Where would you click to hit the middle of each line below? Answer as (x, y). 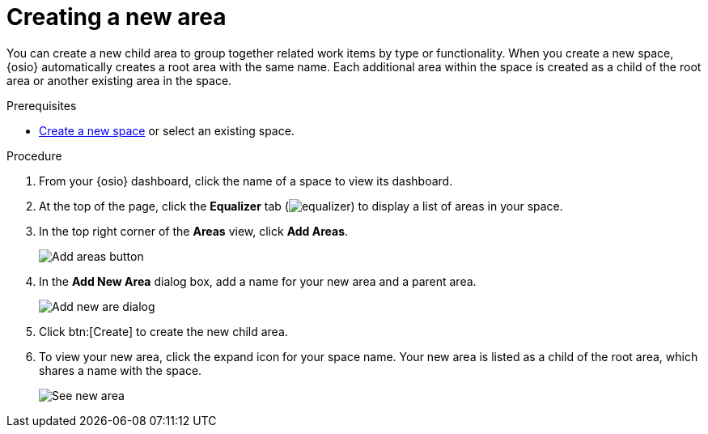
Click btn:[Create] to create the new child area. (163, 331)
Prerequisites (42, 105)
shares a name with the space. (121, 370)
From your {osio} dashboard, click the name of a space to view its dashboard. (246, 181)
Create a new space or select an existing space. (167, 130)
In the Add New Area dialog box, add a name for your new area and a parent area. (258, 281)
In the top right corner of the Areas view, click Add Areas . (194, 231)
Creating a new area (117, 17)
